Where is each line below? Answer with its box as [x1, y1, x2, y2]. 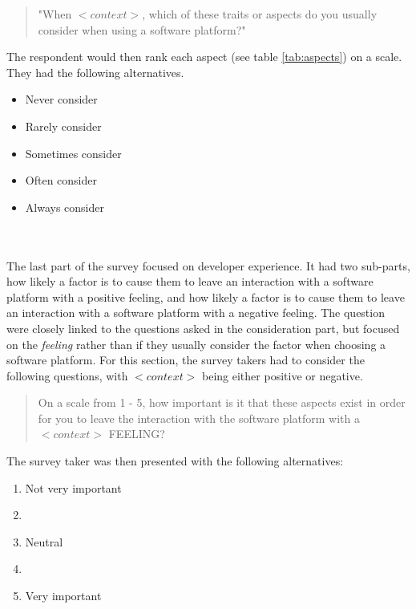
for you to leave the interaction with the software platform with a [38, 409, 360, 426]
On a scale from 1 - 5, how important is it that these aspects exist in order [38, 394, 406, 411]
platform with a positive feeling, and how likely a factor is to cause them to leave [6, 288, 405, 305]
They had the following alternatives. [6, 63, 184, 80]
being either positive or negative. [202, 367, 363, 384]
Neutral [25, 533, 63, 550]
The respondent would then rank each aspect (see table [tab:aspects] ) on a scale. [6, 48, 402, 65]
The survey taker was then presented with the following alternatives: [6, 453, 344, 469]
